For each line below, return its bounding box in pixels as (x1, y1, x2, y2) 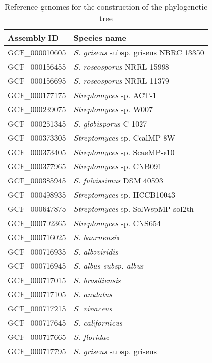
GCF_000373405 (8, 146, 66, 157)
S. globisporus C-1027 (73, 118, 147, 129)
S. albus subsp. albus (73, 260, 144, 271)
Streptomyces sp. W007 (73, 104, 153, 115)
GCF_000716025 (8, 232, 66, 243)
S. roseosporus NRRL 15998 (73, 61, 169, 72)
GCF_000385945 (8, 175, 66, 186)
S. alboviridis (73, 246, 118, 257)
